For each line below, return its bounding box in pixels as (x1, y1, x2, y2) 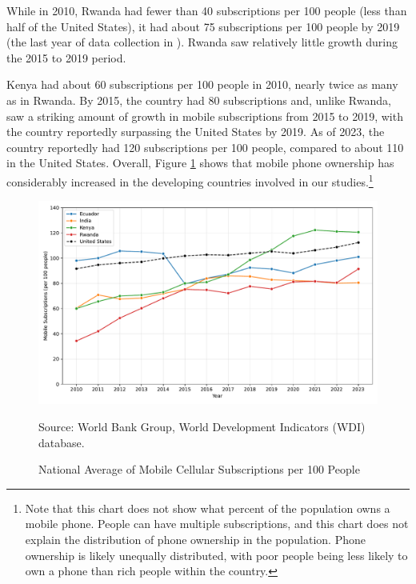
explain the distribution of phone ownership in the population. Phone (25, 530, 366, 547)
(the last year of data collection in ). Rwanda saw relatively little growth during (6, 34, 398, 50)
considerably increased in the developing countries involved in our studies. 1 (6, 170, 374, 190)
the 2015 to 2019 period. (6, 49, 126, 66)
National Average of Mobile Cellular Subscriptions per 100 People (38, 461, 360, 478)
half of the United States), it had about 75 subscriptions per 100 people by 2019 (6, 18, 400, 34)
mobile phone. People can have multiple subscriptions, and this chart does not (25, 515, 409, 532)
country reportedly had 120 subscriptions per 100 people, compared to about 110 (6, 138, 404, 155)
